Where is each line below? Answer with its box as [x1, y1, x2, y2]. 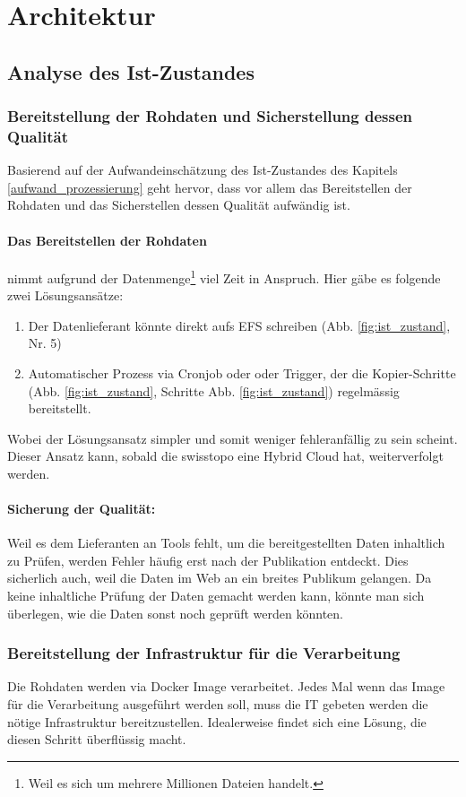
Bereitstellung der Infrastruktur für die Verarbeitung [7, 642, 401, 664]
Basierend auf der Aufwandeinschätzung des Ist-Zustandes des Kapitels [7, 160, 398, 179]
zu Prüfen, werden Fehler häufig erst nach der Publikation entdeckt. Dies [7, 550, 409, 569]
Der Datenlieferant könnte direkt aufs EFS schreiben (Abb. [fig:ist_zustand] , [28, 316, 451, 334]
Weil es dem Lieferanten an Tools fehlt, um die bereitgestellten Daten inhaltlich [7, 533, 445, 552]
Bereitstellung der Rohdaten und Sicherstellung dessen [7, 105, 412, 127]
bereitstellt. [28, 399, 91, 418]
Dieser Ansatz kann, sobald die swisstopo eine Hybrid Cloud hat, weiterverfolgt [7, 446, 444, 465]
